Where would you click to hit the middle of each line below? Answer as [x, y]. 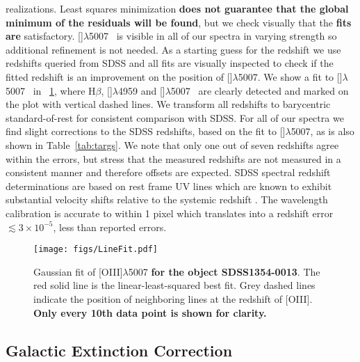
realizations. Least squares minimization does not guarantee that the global [177, 8]
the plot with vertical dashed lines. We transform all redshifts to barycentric [168, 104]
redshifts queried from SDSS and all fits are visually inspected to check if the [170, 63]
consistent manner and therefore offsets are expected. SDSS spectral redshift [168, 172]
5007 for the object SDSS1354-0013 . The [224, 271]
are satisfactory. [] [44, 36]
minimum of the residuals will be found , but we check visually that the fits [179, 22]
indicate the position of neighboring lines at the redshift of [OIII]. [173, 298]
